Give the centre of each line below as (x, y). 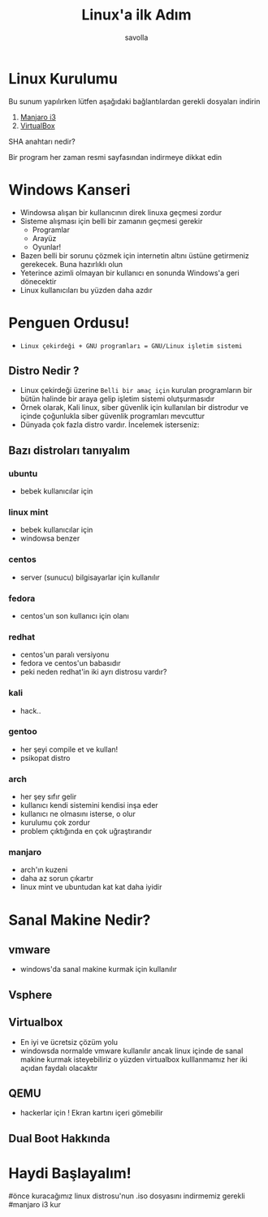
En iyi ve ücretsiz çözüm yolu (69, 1042)
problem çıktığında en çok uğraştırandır (86, 831)
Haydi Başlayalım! (70, 1174)
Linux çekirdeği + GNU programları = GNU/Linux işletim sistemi (131, 346)
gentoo (23, 731)
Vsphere (30, 995)
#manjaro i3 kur (35, 1204)
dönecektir (38, 281)
